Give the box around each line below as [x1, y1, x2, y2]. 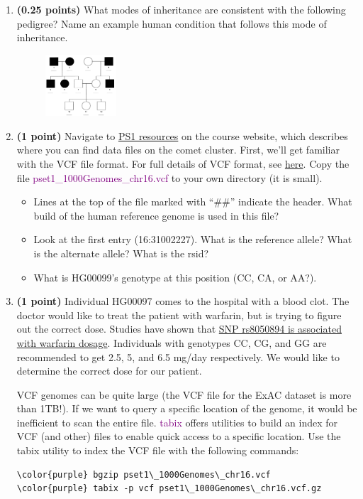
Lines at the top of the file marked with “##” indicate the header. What [33, 194, 352, 209]
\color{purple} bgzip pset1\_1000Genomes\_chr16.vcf [16, 469, 271, 480]
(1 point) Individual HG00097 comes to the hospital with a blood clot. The [16, 294, 350, 308]
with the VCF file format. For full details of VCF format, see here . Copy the [16, 156, 350, 171]
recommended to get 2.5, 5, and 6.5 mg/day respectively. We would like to [16, 349, 340, 364]
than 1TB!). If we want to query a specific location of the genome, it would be [16, 401, 357, 416]
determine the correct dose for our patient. [16, 363, 202, 378]
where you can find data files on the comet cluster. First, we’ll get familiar [16, 142, 340, 157]
